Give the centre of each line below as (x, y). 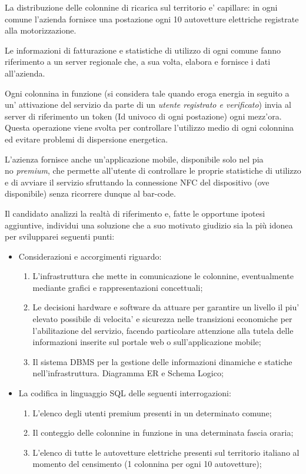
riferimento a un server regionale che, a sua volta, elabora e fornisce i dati (138, 62)
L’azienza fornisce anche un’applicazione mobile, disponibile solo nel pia (134, 159)
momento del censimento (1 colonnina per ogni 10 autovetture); (147, 464)
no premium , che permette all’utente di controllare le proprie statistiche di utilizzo (153, 170)
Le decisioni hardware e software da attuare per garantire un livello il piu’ (166, 307)
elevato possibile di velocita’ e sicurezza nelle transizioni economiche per (162, 319)
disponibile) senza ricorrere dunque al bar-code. (90, 193)
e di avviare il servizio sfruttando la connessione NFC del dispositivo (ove (137, 182)
